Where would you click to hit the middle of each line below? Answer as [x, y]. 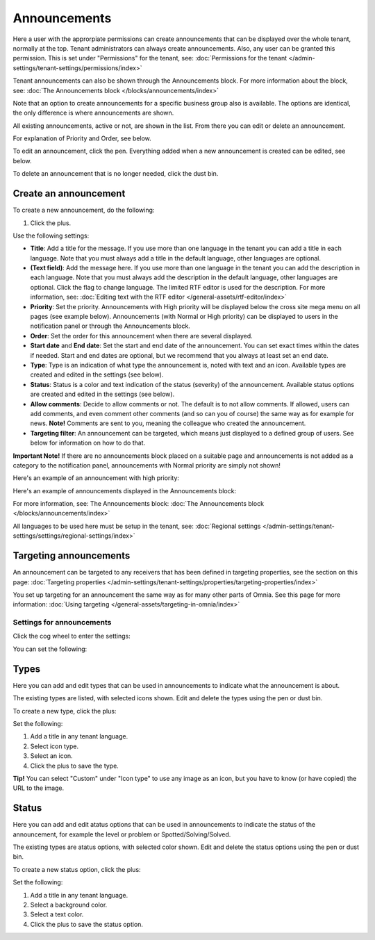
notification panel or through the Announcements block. [110, 326]
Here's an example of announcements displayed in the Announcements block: [124, 490]
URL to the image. [39, 788]
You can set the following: [50, 649]
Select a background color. [69, 905]
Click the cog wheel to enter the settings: [72, 636]
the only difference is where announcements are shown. [93, 113]
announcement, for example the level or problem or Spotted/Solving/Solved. [122, 834]
